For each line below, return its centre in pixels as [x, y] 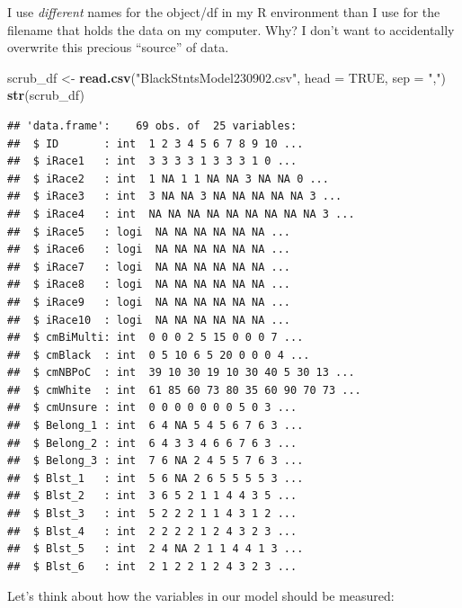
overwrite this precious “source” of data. [118, 47]
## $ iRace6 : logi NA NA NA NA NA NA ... [149, 250]
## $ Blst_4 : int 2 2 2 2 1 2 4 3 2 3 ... [152, 531]
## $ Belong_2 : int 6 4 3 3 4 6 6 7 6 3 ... [152, 443]
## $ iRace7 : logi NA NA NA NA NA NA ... [149, 267]
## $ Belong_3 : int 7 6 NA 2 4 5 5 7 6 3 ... [155, 461]
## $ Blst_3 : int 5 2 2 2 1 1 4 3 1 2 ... [152, 514]
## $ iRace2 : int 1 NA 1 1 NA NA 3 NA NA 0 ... [168, 179]
